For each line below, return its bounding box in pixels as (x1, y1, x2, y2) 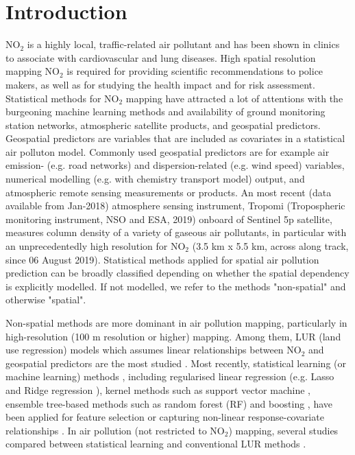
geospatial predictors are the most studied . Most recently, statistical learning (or (5, 355, 346, 370)
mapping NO (5, 64, 60, 78)
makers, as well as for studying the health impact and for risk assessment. (5, 77, 315, 91)
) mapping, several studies (228, 423, 339, 437)
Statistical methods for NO (5, 91, 119, 105)
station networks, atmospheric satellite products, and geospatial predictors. (5, 117, 321, 132)
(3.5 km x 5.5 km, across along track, (192, 239, 349, 253)
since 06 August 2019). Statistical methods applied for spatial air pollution (5, 252, 319, 266)
